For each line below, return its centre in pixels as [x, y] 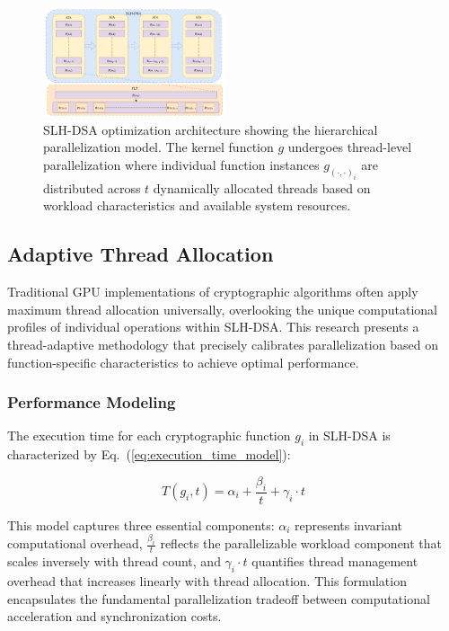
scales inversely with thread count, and [114, 561]
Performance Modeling [92, 402]
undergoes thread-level [350, 147]
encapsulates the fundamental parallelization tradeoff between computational [219, 598]
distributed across [92, 187]
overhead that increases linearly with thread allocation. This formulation [207, 581]
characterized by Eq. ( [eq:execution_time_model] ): [149, 454]
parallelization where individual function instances [181, 164]
